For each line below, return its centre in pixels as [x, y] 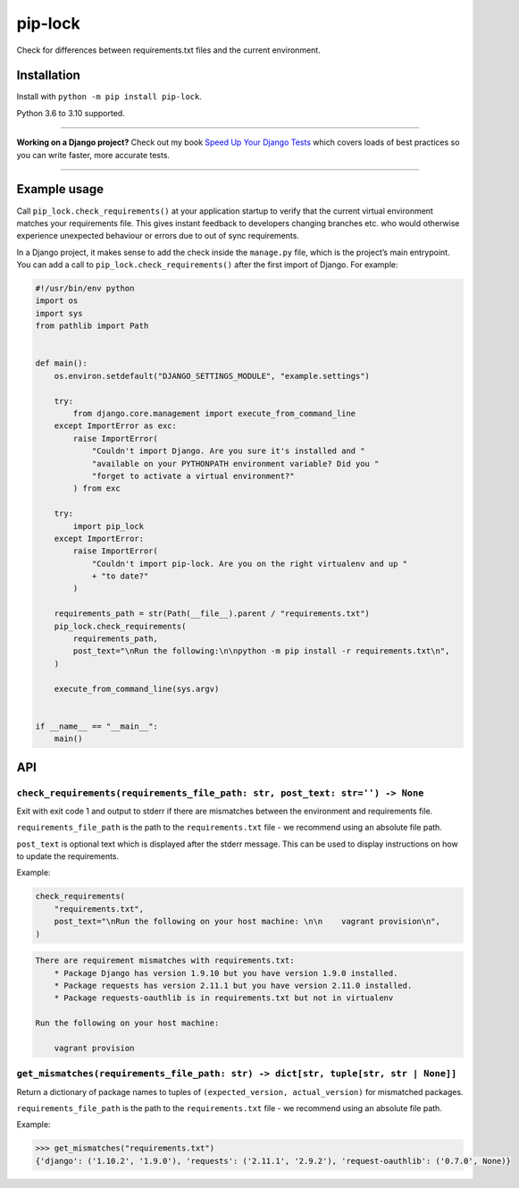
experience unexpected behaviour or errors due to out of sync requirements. [158, 236]
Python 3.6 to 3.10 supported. [71, 113]
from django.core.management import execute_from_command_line [214, 413]
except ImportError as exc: [116, 426]
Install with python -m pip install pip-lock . [109, 97]
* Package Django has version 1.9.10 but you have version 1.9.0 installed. [226, 973]
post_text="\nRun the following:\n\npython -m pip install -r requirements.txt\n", [261, 651]
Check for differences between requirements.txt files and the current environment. [168, 50]
